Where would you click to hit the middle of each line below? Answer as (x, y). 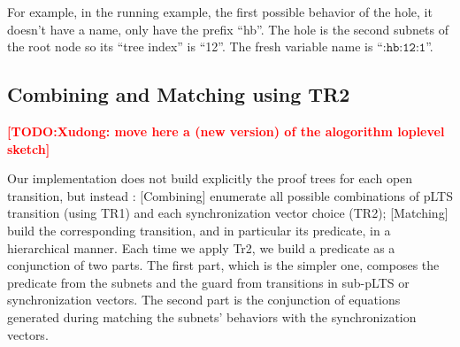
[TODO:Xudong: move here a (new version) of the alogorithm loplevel (226, 131)
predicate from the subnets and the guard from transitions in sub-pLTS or (208, 282)
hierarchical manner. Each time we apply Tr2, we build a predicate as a (201, 247)
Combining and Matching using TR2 (179, 94)
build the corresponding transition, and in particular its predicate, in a (199, 230)
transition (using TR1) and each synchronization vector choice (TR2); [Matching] (228, 213)
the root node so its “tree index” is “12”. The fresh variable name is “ (195, 46)
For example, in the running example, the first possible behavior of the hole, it (220, 12)
